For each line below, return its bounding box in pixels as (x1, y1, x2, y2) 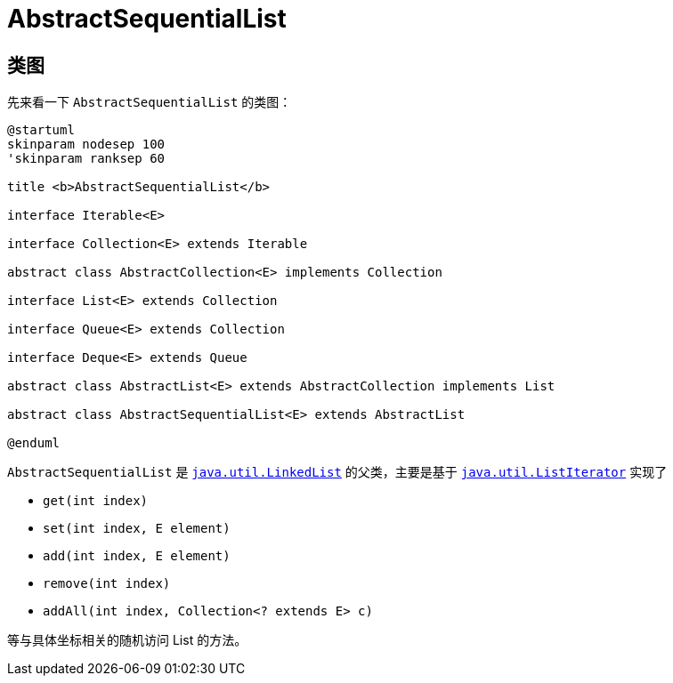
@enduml (7, 436, 61, 451)
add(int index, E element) (43, 549, 231, 564)
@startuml (7, 123, 75, 138)
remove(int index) (43, 576, 171, 591)
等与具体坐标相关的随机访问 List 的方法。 (7, 632, 247, 648)
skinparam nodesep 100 (7, 137, 166, 152)
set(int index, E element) (43, 521, 231, 536)
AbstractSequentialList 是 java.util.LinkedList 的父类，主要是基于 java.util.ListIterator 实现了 (7, 464, 668, 480)
